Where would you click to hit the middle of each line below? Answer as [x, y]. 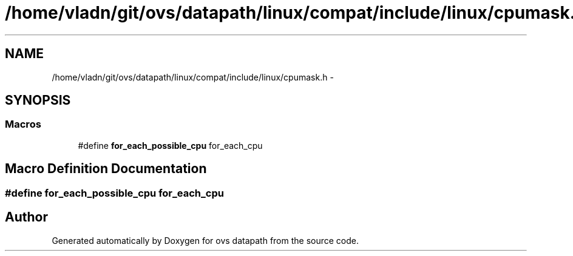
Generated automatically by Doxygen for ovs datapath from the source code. [205, 240]
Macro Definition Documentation [106, 169]
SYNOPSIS [38, 100]
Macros [23, 124]
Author [26, 217]
